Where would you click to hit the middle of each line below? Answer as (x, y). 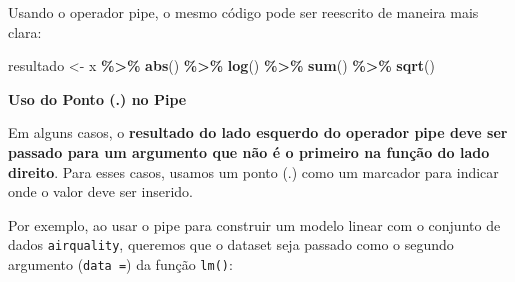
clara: (25, 31)
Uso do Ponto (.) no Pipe (97, 98)
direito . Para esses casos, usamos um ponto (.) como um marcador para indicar (253, 171)
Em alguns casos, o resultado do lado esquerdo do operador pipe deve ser (258, 132)
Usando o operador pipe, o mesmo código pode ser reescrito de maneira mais (243, 12)
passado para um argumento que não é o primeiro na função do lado (249, 151)
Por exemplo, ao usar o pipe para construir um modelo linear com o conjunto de (254, 224)
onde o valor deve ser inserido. (100, 191)
